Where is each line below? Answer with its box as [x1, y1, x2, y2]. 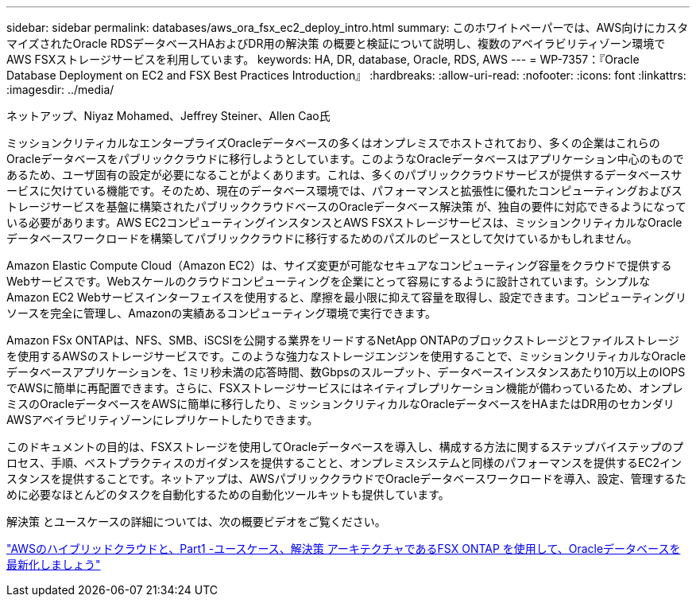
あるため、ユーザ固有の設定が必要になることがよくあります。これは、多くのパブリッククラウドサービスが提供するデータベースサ [6, 168, 682, 181]
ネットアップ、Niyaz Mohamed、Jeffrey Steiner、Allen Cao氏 [6, 109, 331, 123]
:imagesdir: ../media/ [6, 83, 114, 96]
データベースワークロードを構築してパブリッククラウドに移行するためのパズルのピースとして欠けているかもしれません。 [6, 231, 638, 245]
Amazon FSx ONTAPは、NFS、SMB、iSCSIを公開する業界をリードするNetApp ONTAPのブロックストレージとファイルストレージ [6, 333, 680, 347]
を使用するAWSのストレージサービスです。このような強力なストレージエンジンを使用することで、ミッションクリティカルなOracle [6, 349, 686, 363]
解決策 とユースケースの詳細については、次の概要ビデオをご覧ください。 [6, 515, 386, 528]
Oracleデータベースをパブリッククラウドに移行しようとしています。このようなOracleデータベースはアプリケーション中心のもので [6, 152, 684, 165]
